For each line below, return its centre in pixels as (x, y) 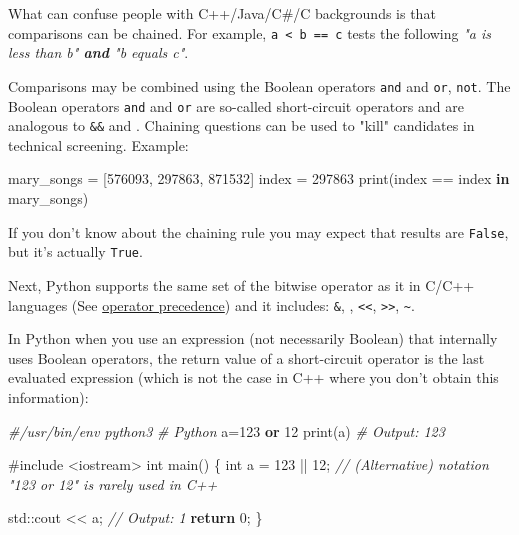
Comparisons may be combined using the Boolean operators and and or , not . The (259, 85)
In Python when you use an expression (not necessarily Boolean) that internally (253, 338)
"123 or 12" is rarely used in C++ (113, 483)
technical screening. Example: (98, 144)
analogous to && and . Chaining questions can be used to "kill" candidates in (241, 125)
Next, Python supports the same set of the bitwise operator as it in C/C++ (241, 284)
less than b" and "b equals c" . (98, 52)
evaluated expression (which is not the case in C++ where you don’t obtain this (253, 377)
